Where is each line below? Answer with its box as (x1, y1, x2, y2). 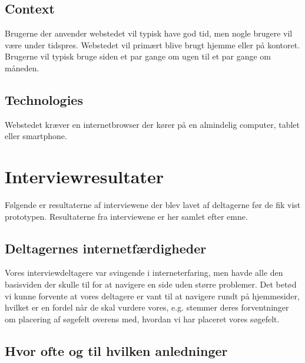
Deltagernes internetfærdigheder (5, 239, 207, 257)
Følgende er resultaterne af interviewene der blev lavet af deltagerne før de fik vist (5, 199, 301, 211)
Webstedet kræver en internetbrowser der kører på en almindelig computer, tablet (5, 118, 300, 130)
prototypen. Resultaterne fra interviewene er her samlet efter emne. (5, 210, 248, 222)
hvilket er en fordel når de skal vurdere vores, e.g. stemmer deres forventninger (5, 301, 289, 313)
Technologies (5, 90, 83, 108)
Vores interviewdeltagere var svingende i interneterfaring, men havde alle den (5, 266, 283, 279)
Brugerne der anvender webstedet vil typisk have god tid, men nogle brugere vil (5, 27, 293, 39)
